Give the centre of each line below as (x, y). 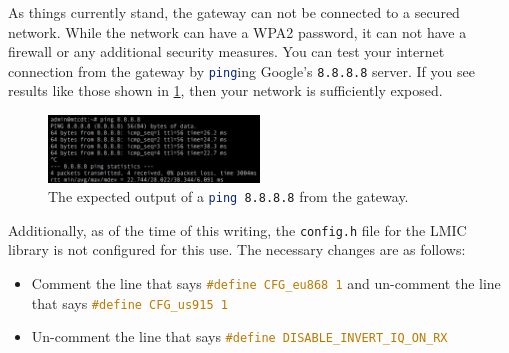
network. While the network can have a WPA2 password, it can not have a (237, 31)
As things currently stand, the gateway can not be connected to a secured (234, 12)
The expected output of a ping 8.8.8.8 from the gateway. (228, 196)
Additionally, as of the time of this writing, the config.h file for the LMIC (237, 229)
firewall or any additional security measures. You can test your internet (226, 51)
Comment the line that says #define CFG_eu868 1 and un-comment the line (266, 283)
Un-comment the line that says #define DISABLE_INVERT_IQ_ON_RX (239, 336)
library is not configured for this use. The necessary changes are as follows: (237, 249)
